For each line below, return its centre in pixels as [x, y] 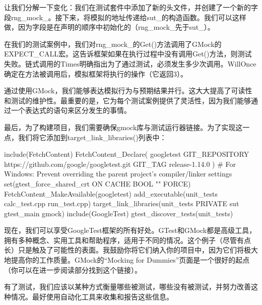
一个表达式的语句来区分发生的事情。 [71, 110]
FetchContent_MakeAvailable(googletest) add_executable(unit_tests [111, 193]
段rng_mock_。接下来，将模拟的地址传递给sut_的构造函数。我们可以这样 [125, 17]
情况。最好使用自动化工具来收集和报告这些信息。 [92, 296]
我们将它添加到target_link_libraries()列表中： [92, 137]
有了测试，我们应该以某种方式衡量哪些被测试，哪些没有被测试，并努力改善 [127, 287]
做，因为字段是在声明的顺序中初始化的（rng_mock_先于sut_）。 [109, 27]
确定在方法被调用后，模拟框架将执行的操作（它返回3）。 [96, 73]
